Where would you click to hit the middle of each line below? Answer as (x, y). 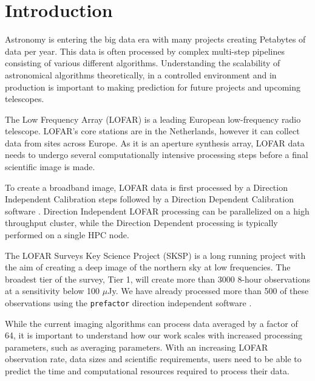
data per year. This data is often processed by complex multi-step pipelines (145, 51)
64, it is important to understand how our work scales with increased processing (154, 335)
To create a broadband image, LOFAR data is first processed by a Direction (146, 187)
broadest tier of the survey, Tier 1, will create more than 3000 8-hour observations (158, 279)
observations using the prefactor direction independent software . (128, 303)
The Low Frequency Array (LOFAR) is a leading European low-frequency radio (153, 119)
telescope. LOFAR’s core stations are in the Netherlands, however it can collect (152, 131)
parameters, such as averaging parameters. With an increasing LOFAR (137, 347)
